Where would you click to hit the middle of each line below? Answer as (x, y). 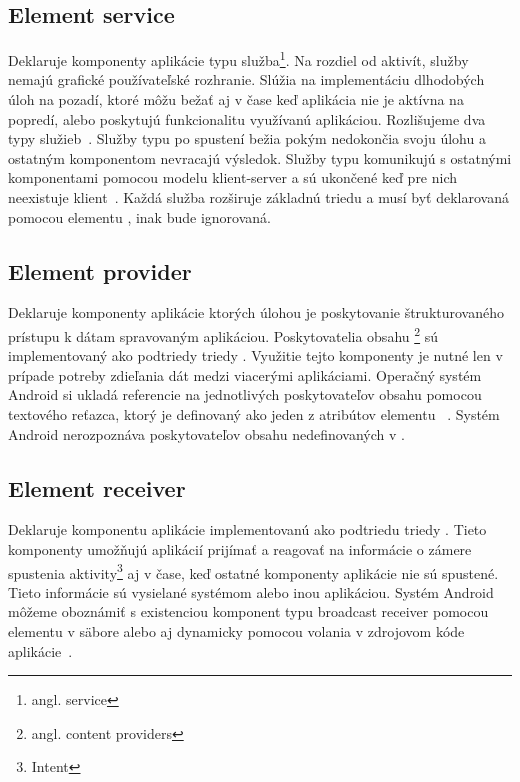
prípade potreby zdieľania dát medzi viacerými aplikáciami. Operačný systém (245, 374)
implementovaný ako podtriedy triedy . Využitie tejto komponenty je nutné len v (255, 355)
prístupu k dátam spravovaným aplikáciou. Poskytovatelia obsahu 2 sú (223, 334)
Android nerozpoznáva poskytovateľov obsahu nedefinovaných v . (206, 433)
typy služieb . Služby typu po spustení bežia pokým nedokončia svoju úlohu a (247, 138)
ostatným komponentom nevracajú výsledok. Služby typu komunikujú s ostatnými (260, 157)
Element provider (100, 270)
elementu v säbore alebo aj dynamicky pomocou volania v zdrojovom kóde (236, 631)
